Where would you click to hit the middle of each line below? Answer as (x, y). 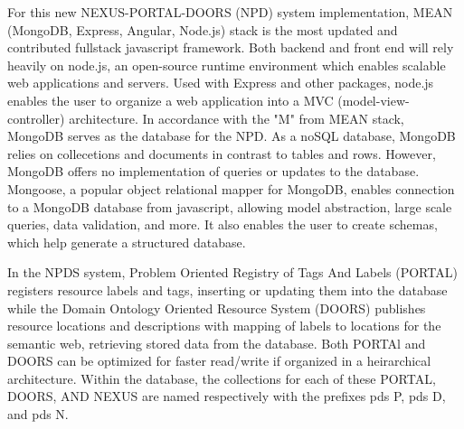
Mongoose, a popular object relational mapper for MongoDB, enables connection (231, 188)
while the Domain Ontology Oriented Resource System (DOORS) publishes (217, 308)
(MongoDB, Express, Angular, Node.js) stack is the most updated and (203, 29)
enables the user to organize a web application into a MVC (170, 100)
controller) (36, 118)
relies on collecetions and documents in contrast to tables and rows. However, (222, 153)
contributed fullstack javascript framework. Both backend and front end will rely (231, 47)
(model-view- (374, 100)
